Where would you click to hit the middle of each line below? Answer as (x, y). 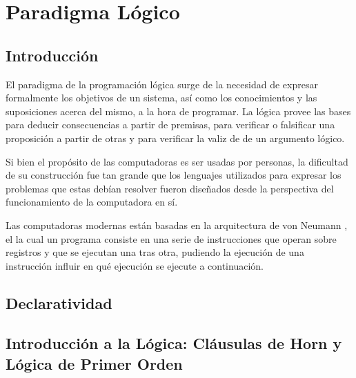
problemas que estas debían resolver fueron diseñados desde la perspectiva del (170, 188)
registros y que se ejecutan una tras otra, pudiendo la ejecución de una (155, 252)
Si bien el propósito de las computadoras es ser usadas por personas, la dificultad (177, 161)
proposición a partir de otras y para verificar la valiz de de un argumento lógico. (175, 138)
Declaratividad (59, 302)
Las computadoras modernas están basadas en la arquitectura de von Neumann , (177, 225)
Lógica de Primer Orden (94, 363)
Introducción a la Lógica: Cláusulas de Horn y (174, 343)
